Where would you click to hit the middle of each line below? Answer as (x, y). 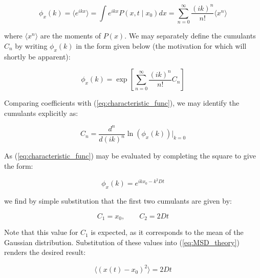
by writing (31, 45)
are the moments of (71, 36)
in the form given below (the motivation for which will (161, 45)
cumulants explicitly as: (41, 113)
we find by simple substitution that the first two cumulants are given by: (118, 201)
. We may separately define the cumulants (190, 36)
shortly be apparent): (37, 56)
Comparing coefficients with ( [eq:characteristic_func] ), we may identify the (122, 103)
